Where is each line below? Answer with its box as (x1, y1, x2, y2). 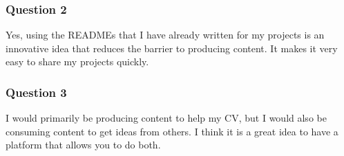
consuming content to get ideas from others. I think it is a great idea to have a (6, 124, 338, 138)
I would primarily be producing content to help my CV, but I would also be (6, 111, 327, 125)
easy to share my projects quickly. (6, 54, 149, 69)
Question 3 (6, 83, 67, 100)
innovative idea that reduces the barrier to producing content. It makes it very (6, 41, 338, 55)
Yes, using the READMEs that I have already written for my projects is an (6, 27, 325, 42)
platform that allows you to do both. (6, 137, 161, 152)
